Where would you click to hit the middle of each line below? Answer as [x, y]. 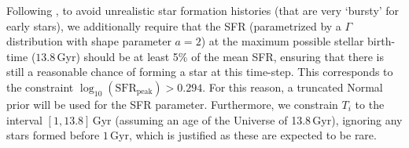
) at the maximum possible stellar [282, 41]
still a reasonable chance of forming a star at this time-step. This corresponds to [200, 72]
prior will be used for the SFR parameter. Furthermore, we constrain [172, 104]
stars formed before [53, 135]
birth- [381, 41]
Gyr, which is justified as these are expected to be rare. [243, 135]
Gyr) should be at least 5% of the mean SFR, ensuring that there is [221, 56]
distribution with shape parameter [89, 41]
